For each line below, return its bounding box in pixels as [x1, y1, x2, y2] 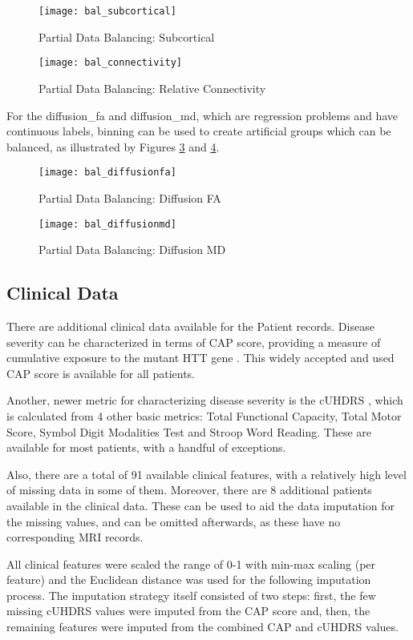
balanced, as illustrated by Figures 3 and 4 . [6, 138, 220, 155]
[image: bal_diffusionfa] [38, 167, 176, 179]
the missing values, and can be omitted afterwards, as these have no [6, 513, 341, 529]
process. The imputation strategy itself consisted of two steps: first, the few [6, 586, 376, 603]
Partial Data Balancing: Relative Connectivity [38, 79, 266, 96]
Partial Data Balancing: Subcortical [38, 28, 215, 45]
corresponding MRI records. [6, 529, 144, 545]
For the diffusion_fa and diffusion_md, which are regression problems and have [6, 107, 399, 123]
